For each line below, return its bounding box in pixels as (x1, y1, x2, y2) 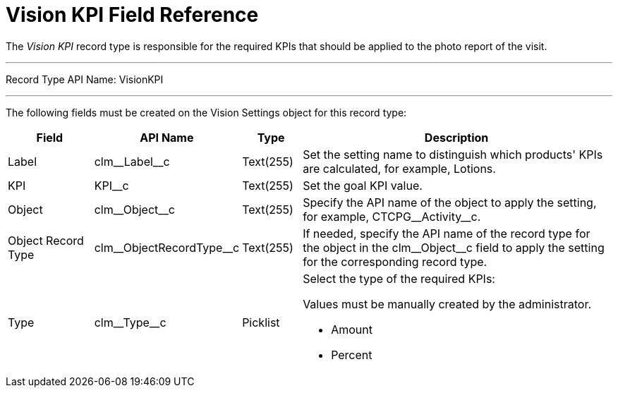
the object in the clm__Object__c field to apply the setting (303, 240, 605, 255)
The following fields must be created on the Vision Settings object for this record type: (6, 106, 407, 119)
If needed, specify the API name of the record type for (303, 226, 590, 241)
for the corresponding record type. (303, 254, 487, 269)
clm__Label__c (94, 154, 170, 169)
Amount (331, 322, 372, 337)
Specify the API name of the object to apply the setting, (303, 195, 597, 210)
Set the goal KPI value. (303, 178, 423, 193)
